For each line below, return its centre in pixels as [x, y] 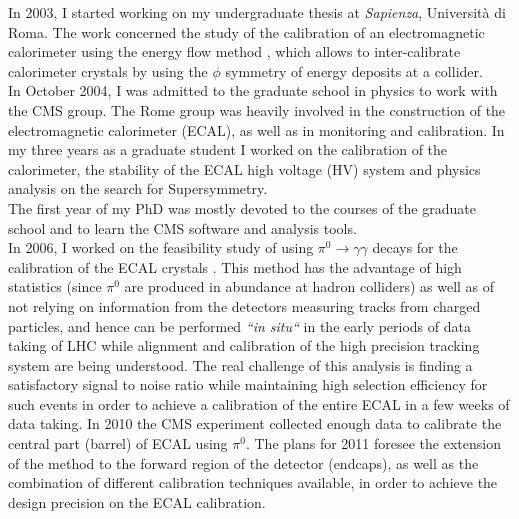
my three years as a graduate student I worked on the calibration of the [228, 149]
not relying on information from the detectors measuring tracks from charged [244, 305]
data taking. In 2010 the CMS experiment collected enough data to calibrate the [255, 423]
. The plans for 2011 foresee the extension [373, 443]
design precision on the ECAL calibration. [137, 501]
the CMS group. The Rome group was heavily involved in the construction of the [257, 109]
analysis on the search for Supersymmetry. [138, 188]
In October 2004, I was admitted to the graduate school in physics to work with [253, 90]
